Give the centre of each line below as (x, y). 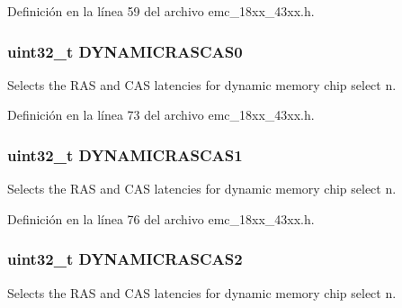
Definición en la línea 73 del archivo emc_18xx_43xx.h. (161, 115)
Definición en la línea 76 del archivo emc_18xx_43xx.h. (161, 218)
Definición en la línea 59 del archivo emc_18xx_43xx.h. (161, 11)
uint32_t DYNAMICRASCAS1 (125, 154)
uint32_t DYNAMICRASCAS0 (125, 51)
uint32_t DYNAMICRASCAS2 (125, 259)
